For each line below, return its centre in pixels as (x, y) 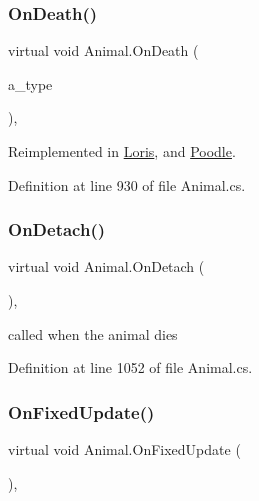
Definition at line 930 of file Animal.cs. (127, 184)
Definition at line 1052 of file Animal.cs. (130, 367)
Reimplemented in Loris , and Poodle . (122, 151)
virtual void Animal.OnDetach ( (106, 266)
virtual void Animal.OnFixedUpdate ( (124, 449)
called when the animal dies (93, 333)
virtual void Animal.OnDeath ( (103, 50)
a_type (30, 83)
